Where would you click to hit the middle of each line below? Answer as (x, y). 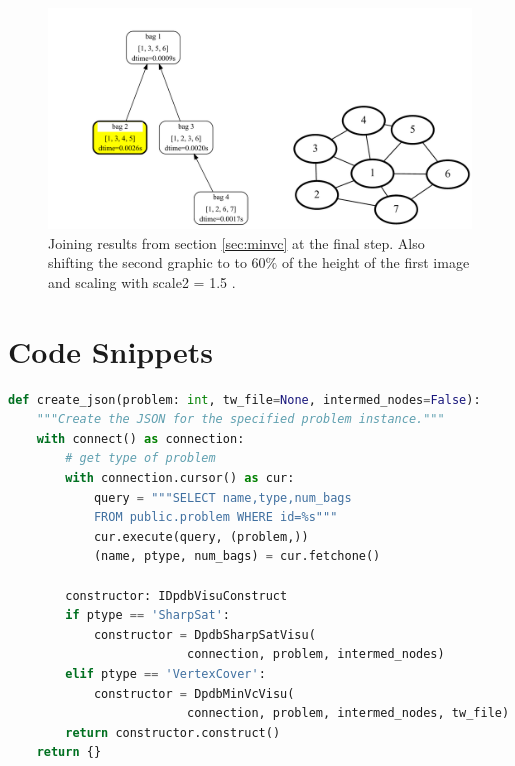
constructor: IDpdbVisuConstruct (176, 595)
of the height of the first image (375, 262)
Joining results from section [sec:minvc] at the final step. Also (236, 242)
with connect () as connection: (140, 438)
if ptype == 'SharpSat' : (147, 615)
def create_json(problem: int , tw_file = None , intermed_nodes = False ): (244, 399)
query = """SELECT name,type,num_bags (222, 497)
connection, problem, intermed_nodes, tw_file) (348, 713)
